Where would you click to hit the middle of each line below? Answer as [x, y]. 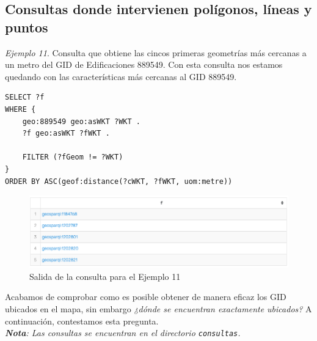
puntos [27, 27]
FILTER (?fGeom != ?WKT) [73, 157]
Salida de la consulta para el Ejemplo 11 [105, 276]
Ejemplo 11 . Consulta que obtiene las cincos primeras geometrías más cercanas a [156, 52]
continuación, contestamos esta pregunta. [82, 321]
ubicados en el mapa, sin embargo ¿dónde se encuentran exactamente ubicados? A [158, 309]
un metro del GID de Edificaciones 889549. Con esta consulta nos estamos [144, 64]
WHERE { [20, 109]
